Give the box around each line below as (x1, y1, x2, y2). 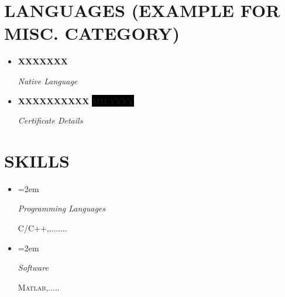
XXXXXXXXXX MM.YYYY (18, 94, 134, 107)
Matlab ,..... (18, 281, 60, 293)
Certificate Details (18, 114, 83, 127)
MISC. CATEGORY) (4, 21, 180, 45)
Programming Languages (18, 202, 106, 214)
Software (18, 261, 49, 274)
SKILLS (4, 148, 70, 172)
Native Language (18, 74, 78, 87)
